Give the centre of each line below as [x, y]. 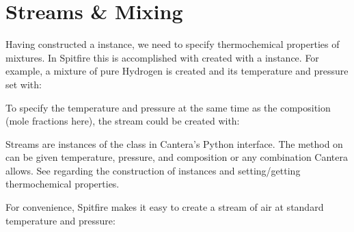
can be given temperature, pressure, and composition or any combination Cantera [177, 157]
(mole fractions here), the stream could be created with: [123, 121]
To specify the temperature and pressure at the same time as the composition [168, 107]
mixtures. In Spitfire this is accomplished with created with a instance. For [162, 57]
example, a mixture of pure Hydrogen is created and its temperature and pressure [177, 71]
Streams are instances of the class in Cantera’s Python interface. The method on [174, 143]
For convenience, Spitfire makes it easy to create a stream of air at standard [165, 207]
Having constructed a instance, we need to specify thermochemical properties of [173, 44]
